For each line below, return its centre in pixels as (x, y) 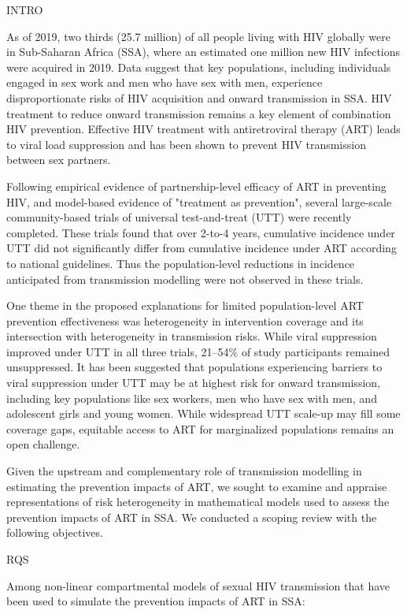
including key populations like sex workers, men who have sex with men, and (192, 398)
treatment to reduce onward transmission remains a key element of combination (199, 113)
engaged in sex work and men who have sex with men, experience (165, 82)
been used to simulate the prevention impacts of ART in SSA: (156, 601)
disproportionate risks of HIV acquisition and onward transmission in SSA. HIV (199, 97)
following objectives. (55, 532)
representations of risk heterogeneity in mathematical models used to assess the (198, 502)
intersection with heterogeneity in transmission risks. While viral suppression (192, 336)
